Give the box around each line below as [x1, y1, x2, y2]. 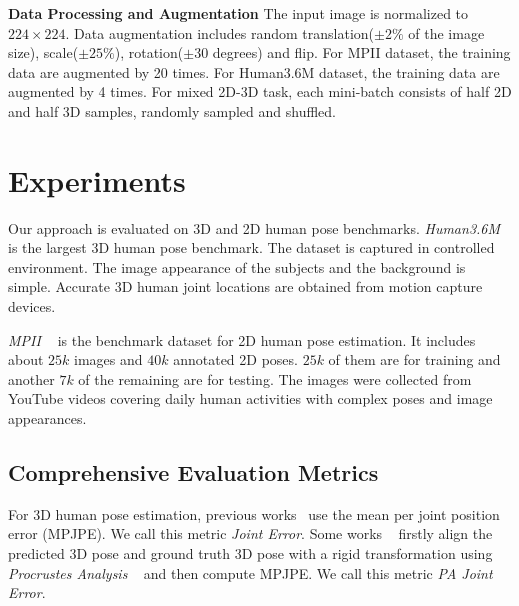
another [8, 368, 55, 389]
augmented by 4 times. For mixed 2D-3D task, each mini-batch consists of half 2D [8, 81, 512, 102]
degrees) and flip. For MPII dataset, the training [212, 42, 511, 63]
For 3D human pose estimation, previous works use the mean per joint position [8, 503, 500, 524]
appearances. [8, 408, 87, 429]
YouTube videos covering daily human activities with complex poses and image [8, 388, 493, 409]
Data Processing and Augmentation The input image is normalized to [8, 3, 469, 23]
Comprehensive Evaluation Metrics [8, 457, 379, 488]
